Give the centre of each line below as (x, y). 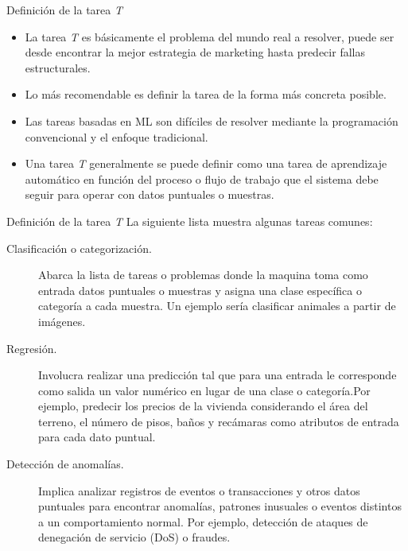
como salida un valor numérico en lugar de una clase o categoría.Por (204, 390)
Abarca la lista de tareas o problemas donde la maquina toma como (203, 275)
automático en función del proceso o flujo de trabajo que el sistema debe (202, 178)
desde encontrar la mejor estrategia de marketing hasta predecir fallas (195, 52)
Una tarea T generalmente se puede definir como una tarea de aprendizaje (206, 163)
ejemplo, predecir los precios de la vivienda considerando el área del (203, 406)
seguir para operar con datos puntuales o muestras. (150, 194)
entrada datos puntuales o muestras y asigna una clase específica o (200, 290)
